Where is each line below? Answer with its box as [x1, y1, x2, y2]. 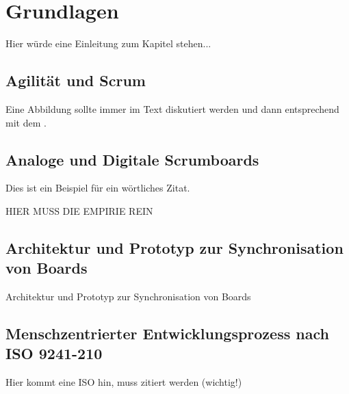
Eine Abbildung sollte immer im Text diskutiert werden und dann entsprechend [5, 101, 339, 116]
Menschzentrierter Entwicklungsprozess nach [5, 323, 329, 344]
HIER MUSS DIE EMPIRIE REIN [5, 203, 153, 218]
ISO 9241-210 [5, 343, 103, 364]
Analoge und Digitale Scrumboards [5, 148, 259, 170]
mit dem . [5, 115, 47, 129]
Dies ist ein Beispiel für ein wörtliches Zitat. [5, 181, 190, 195]
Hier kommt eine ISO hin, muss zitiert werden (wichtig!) [5, 375, 242, 389]
